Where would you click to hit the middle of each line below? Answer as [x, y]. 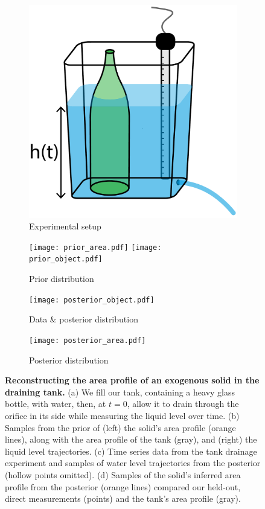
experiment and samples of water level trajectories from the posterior [133, 463]
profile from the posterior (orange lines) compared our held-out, [123, 486]
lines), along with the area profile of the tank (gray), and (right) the [131, 439]
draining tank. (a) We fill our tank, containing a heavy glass [120, 392]
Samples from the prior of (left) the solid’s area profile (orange [120, 427]
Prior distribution [62, 279]
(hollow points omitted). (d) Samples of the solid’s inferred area [123, 474]
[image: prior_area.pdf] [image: [95, 247]
